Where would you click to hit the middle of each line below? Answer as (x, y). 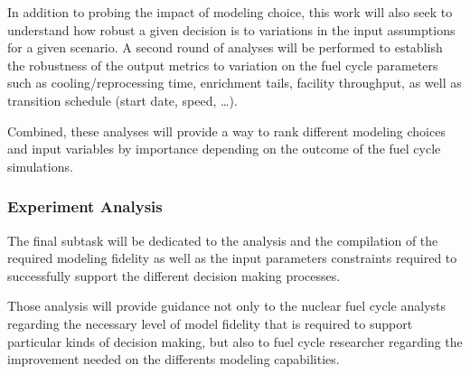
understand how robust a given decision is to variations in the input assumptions (231, 29)
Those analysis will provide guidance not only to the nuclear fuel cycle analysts (227, 306)
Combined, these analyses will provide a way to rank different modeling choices (226, 131)
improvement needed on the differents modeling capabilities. (174, 359)
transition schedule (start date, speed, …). (122, 100)
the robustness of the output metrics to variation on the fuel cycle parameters (223, 65)
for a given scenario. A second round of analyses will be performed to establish (225, 47)
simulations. (40, 166)
